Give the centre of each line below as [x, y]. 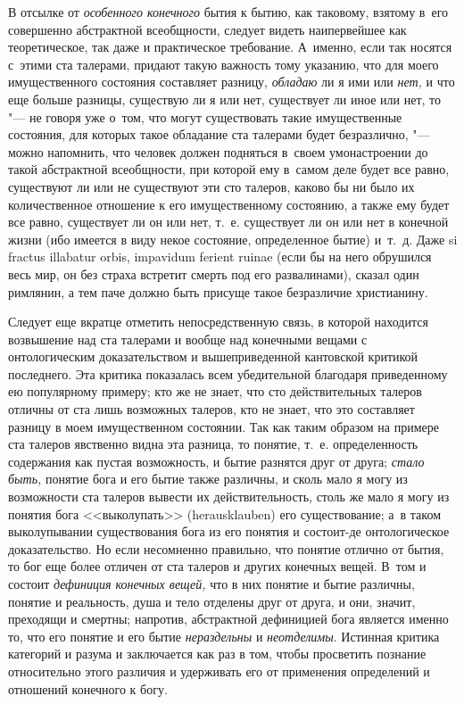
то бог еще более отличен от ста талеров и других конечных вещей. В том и [217, 566]
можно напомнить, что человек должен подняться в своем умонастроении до [218, 151]
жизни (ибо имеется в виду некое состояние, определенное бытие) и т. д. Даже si [233, 239]
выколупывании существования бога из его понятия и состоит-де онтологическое [229, 531]
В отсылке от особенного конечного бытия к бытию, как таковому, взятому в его [228, 12]
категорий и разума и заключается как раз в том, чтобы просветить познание [217, 654]
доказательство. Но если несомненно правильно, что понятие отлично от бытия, [226, 548]
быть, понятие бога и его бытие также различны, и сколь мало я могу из [208, 479]
